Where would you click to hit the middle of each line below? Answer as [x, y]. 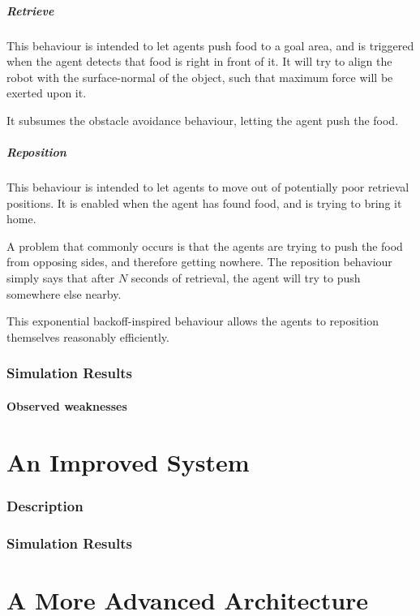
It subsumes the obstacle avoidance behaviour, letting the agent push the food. [203, 120]
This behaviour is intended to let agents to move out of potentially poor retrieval [208, 187]
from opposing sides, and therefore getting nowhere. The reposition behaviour [199, 262]
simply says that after [61, 278]
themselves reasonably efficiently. [88, 336]
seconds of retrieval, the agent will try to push [246, 278]
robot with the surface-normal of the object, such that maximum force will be [200, 77]
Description [45, 505]
